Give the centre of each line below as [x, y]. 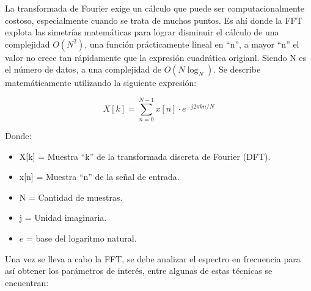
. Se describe [237, 69]
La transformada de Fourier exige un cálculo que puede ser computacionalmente [155, 8]
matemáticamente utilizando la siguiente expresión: [101, 83]
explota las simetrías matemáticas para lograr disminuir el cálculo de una [142, 32]
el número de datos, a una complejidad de [83, 69]
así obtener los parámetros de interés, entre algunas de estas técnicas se [139, 271]
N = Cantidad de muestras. [71, 197]
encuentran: [27, 282]
